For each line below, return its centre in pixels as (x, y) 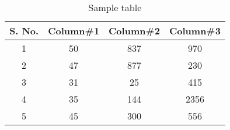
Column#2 (134, 31)
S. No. (24, 31)
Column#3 (195, 31)
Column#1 (74, 31)
